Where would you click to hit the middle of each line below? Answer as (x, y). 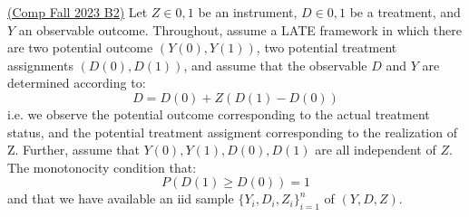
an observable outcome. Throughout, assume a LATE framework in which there (240, 29)
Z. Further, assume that (73, 150)
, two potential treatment (327, 47)
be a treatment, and (405, 12)
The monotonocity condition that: (102, 167)
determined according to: (77, 83)
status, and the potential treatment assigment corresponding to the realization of (232, 132)
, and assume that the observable (275, 65)
